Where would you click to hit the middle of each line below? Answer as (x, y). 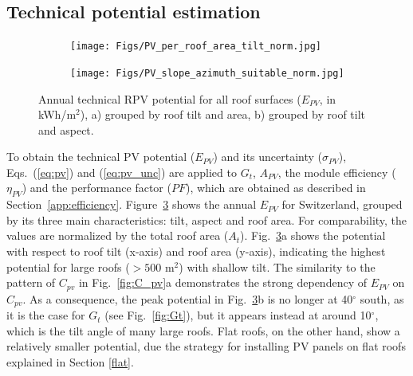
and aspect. (66, 129)
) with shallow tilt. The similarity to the (277, 266)
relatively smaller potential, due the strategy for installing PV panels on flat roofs (206, 346)
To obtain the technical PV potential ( (101, 157)
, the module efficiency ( (337, 172)
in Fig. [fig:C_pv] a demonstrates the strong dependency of (222, 282)
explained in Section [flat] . (70, 361)
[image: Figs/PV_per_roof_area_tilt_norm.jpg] (196, 47)
